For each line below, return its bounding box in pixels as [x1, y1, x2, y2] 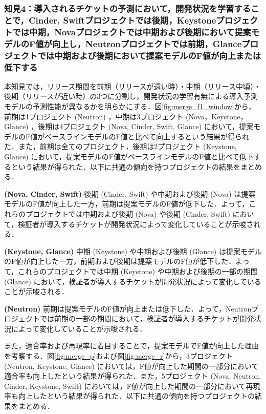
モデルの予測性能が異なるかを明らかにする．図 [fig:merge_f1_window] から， [4, 101, 256, 112]
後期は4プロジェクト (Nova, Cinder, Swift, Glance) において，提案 [38, 121, 254, 132]
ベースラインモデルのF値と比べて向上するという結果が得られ [45, 131, 250, 141]
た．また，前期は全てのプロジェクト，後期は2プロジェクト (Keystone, [4, 141, 237, 152]
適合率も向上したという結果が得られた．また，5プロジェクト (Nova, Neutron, [4, 370, 261, 381]
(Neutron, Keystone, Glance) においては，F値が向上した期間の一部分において [4, 360, 259, 371]
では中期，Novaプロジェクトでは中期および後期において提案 [12, 25, 251, 38]
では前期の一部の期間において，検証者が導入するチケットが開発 [39, 313, 254, 324]
